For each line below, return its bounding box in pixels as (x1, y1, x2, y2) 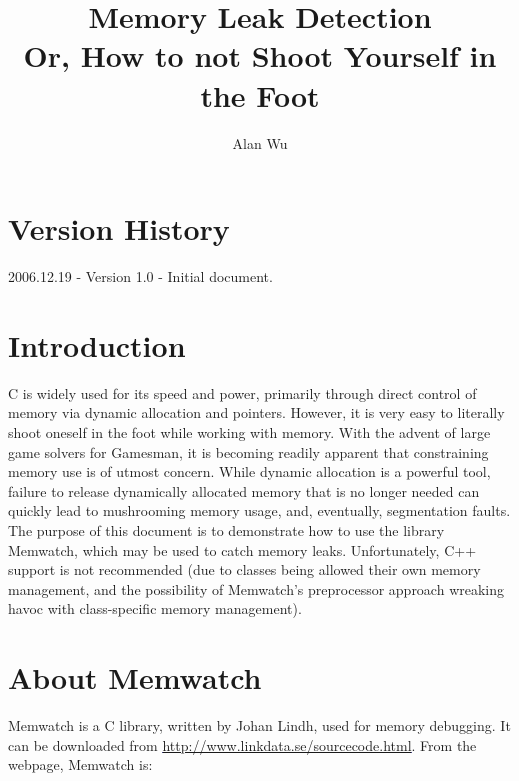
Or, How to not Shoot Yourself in (23, 35, 497, 76)
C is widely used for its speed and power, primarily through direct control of (8, 382, 477, 403)
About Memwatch (8, 657, 262, 698)
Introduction (8, 324, 186, 365)
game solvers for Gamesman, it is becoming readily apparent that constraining (8, 441, 489, 462)
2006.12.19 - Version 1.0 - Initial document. (8, 266, 273, 287)
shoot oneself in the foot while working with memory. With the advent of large (8, 421, 491, 442)
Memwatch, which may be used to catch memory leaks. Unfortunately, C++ (8, 539, 477, 560)
